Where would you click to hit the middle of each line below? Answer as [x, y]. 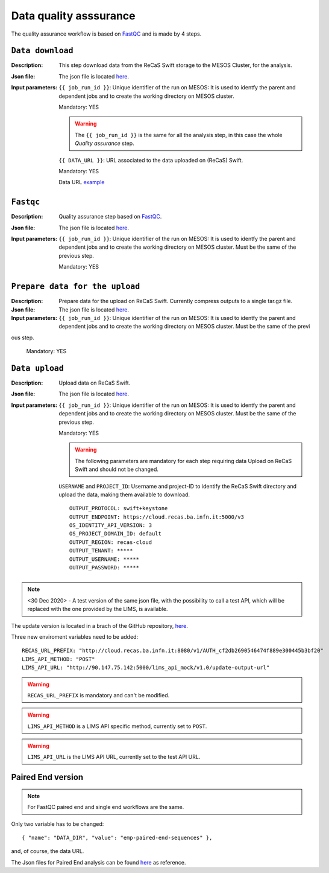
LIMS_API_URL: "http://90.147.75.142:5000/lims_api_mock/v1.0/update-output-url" [146, 668]
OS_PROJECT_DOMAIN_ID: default [116, 534]
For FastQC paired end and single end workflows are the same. [106, 807]
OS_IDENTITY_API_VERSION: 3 [111, 526]
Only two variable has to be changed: [58, 823]
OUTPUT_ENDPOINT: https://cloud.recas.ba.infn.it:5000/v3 [157, 517]
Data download [42, 51]
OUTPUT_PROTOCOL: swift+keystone [119, 508]
